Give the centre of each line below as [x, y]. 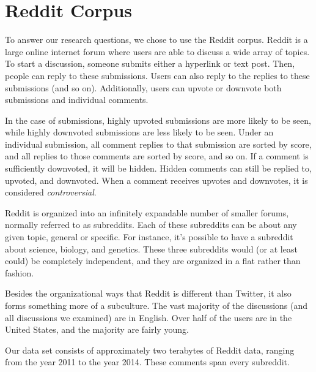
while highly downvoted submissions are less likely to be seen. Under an [139, 132]
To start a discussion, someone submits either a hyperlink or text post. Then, [150, 63]
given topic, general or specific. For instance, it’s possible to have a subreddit [149, 237]
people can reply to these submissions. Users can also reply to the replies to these [157, 75]
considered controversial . [51, 192]
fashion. [20, 272]
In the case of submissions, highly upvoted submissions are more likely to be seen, [158, 120]
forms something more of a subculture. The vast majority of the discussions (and [156, 305]
